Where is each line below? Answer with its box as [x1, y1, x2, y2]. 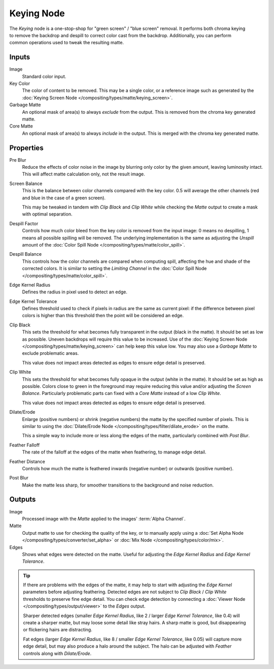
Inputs [9, 53, 30, 62]
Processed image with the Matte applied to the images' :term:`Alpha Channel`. [22, 515, 186, 522]
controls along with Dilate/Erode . [23, 650, 92, 656]
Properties [9, 143, 44, 152]
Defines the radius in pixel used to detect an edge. [22, 289, 128, 295]
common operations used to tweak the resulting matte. [9, 40, 124, 46]
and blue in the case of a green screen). [22, 195, 106, 201]
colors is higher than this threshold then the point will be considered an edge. [22, 313, 184, 319]
